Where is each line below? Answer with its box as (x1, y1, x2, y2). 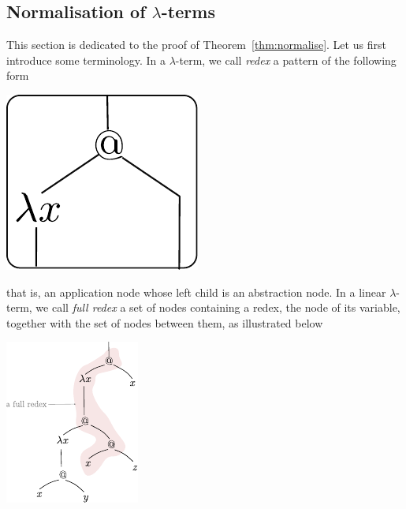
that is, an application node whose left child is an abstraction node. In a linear (6, 283, 386, 300)
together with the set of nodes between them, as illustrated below (6, 314, 323, 331)
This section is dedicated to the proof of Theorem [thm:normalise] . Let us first (6, 36, 386, 53)
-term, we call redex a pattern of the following (175, 51, 397, 68)
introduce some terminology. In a (6, 51, 166, 68)
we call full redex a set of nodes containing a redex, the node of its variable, (35, 299, 400, 316)
